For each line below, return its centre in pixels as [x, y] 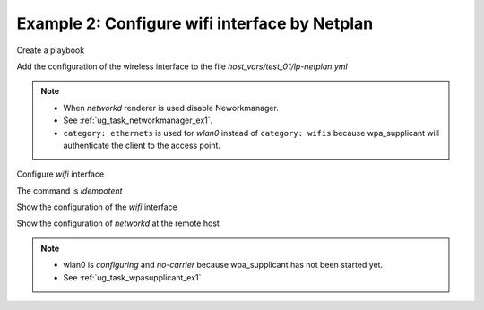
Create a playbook [51, 50]
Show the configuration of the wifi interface [97, 207]
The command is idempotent [69, 190]
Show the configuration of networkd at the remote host [118, 223]
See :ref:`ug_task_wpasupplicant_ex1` [132, 277]
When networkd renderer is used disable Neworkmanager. [171, 108]
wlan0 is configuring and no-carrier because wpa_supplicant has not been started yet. [223, 265]
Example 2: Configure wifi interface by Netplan [195, 23]
